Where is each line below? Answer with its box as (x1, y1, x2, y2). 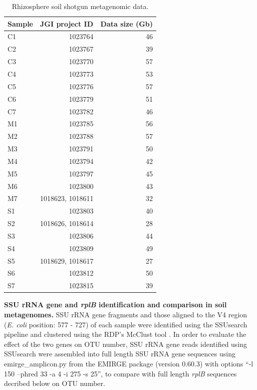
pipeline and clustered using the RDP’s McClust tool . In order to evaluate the (4, 329, 246, 339)
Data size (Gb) (100, 18, 153, 29)
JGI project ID (40, 18, 94, 29)
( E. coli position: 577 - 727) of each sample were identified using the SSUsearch (4, 319, 247, 329)
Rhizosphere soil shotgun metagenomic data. (12, 1, 149, 11)
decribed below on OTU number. (4, 378, 105, 388)
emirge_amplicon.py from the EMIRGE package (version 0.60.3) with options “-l (4, 358, 253, 368)
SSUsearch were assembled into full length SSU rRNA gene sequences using (4, 348, 235, 359)
